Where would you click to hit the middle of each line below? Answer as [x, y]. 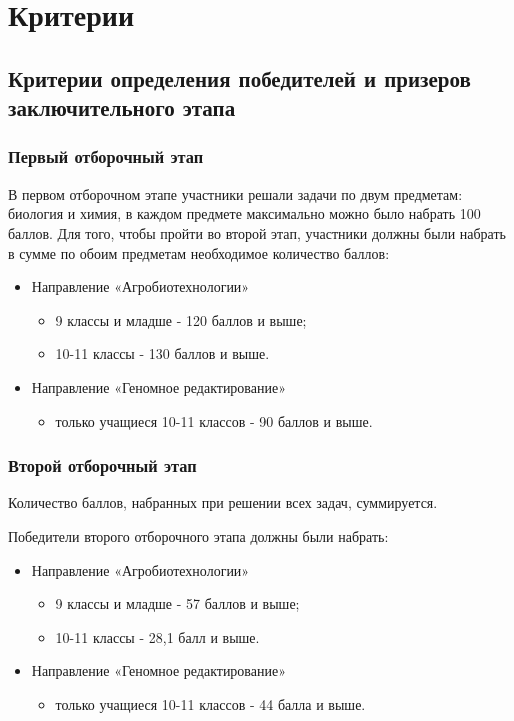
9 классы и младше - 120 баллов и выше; [181, 319]
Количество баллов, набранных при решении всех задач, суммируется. [223, 502]
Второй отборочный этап [102, 465]
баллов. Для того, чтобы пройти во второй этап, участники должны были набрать [257, 232]
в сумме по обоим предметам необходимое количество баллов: [199, 252]
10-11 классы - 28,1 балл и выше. [157, 636]
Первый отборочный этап [106, 156]
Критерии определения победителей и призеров [239, 77]
